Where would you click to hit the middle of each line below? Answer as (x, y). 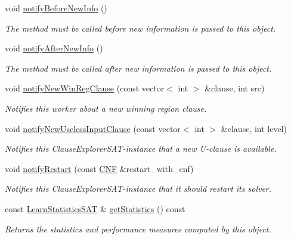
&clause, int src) (235, 88)
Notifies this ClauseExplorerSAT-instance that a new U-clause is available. (141, 148)
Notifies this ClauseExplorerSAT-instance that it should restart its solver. (138, 189)
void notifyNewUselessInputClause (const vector (93, 128)
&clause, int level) (254, 128)
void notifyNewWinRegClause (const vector (85, 88)
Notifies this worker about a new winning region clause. (106, 108)
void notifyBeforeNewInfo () (56, 8)
